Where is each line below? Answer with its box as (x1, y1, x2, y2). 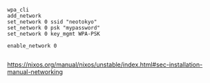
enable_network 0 (7, 43, 57, 49)
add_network (7, 12, 41, 19)
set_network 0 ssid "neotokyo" (7, 19, 97, 25)
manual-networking (7, 68, 64, 75)
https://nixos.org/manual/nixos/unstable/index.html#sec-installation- (7, 60, 203, 69)
